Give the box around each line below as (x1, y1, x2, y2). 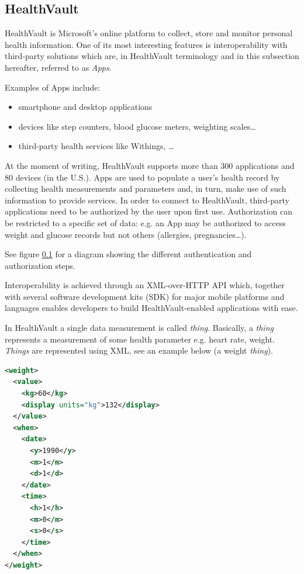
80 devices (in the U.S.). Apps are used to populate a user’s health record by (5, 171, 280, 183)
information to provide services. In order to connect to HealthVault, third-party (5, 193, 289, 206)
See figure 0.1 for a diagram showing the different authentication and (5, 248, 252, 260)
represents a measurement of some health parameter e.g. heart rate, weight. (5, 333, 275, 345)
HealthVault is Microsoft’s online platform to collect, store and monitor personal (5, 27, 293, 39)
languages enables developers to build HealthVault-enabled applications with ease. (5, 302, 298, 314)
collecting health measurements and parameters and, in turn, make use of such (5, 182, 286, 195)
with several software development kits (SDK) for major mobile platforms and (5, 290, 285, 302)
